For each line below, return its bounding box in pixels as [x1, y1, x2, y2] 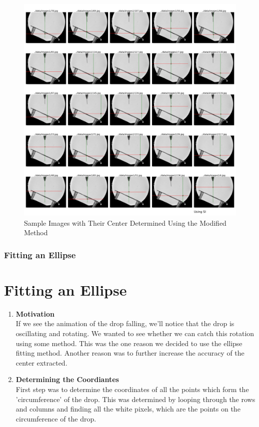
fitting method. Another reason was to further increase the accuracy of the [15, 348, 244, 358]
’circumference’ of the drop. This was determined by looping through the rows [15, 394, 255, 404]
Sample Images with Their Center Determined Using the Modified [24, 217, 226, 228]
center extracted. [15, 357, 67, 368]
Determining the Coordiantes [15, 374, 119, 385]
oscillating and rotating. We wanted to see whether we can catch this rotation [15, 328, 254, 338]
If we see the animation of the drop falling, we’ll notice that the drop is [15, 318, 234, 329]
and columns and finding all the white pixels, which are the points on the [15, 404, 240, 414]
